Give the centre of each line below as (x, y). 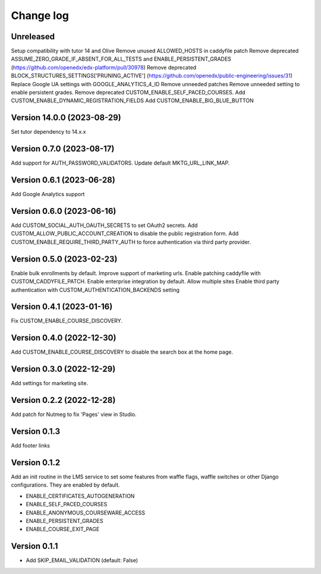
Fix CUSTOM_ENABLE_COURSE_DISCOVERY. (67, 321)
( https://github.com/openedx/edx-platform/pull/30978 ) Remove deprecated (104, 67)
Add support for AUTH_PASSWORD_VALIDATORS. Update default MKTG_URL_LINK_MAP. (120, 163)
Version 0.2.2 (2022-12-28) (63, 400)
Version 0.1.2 (36, 463)
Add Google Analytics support (48, 194)
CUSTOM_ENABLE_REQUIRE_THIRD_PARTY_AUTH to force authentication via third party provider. (131, 242)
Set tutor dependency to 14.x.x (48, 132)
